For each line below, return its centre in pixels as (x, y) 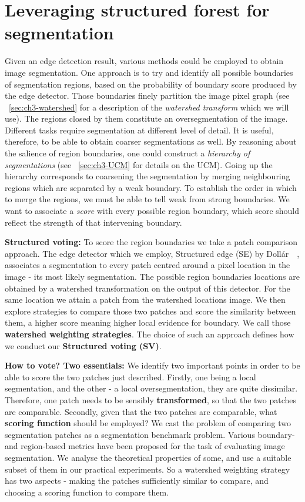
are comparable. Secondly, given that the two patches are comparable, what (141, 411)
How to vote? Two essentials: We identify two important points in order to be (152, 365)
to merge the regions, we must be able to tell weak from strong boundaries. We (147, 199)
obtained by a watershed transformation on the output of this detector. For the (148, 288)
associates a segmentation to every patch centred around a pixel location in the (148, 265)
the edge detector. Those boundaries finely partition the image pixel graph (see (147, 96)
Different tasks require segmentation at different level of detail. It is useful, (139, 130)
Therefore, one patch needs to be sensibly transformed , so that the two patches (151, 399)
